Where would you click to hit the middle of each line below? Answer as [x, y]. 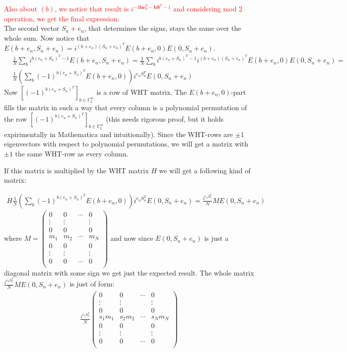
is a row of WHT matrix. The [142, 92]
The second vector [32, 28]
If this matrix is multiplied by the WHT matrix [76, 170]
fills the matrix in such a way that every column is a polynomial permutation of [126, 107]
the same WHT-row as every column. [72, 154]
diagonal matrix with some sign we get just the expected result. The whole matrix [129, 272]
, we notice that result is [92, 9]
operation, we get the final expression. [62, 18]
